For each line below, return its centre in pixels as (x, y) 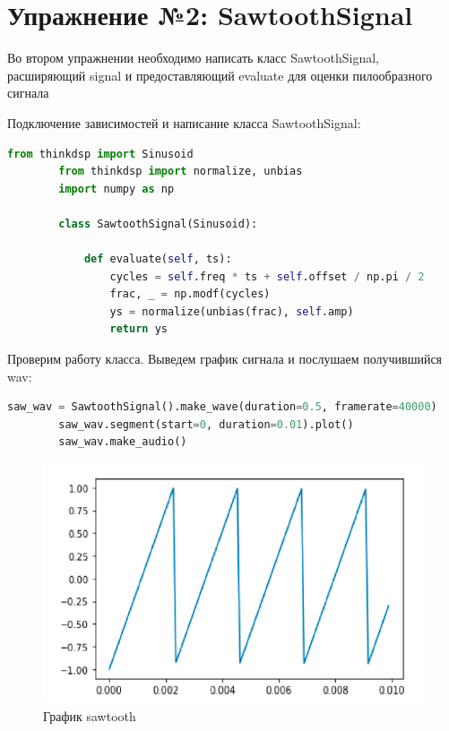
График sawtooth (90, 715)
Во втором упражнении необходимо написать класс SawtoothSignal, (193, 58)
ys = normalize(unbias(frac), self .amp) (232, 311)
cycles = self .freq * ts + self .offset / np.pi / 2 (267, 276)
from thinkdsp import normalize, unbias (181, 172)
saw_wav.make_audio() (123, 442)
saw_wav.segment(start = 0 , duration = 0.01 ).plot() (206, 424)
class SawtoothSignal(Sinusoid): (158, 224)
